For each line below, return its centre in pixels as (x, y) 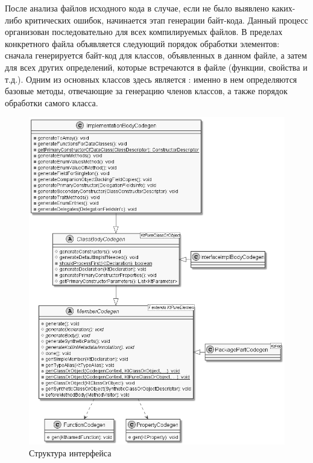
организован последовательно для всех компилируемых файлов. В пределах (144, 32)
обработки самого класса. (52, 102)
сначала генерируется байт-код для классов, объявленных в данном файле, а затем (156, 55)
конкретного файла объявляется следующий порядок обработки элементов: (142, 43)
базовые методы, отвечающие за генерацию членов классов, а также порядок (146, 91)
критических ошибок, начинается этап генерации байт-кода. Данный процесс (166, 20)
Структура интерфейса (70, 452)
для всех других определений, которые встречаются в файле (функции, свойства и (156, 67)
